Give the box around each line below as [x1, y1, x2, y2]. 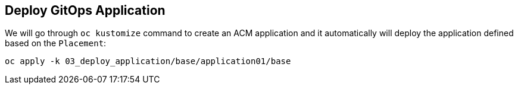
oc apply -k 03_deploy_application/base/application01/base [5, 56, 291, 66]
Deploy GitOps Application [5, 3, 166, 18]
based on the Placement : [5, 38, 107, 49]
